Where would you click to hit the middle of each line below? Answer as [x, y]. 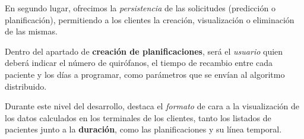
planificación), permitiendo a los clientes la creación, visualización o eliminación [150, 19]
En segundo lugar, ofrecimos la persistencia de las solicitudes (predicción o [140, 8]
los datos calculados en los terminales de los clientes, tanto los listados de [138, 117]
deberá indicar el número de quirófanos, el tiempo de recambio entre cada [139, 63]
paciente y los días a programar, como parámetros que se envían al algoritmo [145, 74]
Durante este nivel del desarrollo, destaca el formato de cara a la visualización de [152, 106]
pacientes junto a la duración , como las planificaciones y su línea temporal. [143, 129]
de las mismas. [31, 31]
